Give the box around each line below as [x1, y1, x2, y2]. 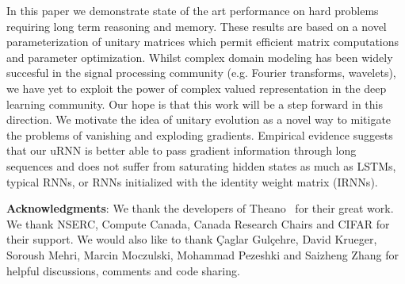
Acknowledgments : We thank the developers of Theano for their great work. [6, 200, 394, 217]
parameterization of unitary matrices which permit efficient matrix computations [6, 33, 399, 50]
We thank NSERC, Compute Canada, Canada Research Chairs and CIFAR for [6, 215, 390, 232]
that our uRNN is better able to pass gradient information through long [6, 142, 357, 159]
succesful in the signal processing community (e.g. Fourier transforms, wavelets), [6, 64, 396, 81]
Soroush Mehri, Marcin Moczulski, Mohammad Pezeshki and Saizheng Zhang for [6, 246, 399, 263]
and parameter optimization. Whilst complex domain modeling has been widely [6, 48, 393, 65]
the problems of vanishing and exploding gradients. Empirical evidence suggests [6, 126, 393, 143]
